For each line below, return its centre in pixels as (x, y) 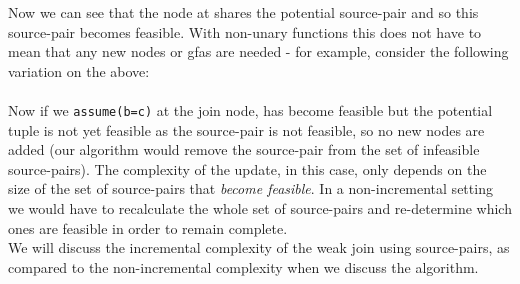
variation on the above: (79, 70)
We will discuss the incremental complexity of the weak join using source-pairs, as (259, 247)
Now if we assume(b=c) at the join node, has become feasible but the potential (250, 109)
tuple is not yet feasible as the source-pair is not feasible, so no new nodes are (246, 129)
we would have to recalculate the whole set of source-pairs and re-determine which (260, 208)
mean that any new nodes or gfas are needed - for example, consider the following (258, 51)
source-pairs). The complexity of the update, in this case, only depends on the (247, 168)
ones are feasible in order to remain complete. (148, 227)
